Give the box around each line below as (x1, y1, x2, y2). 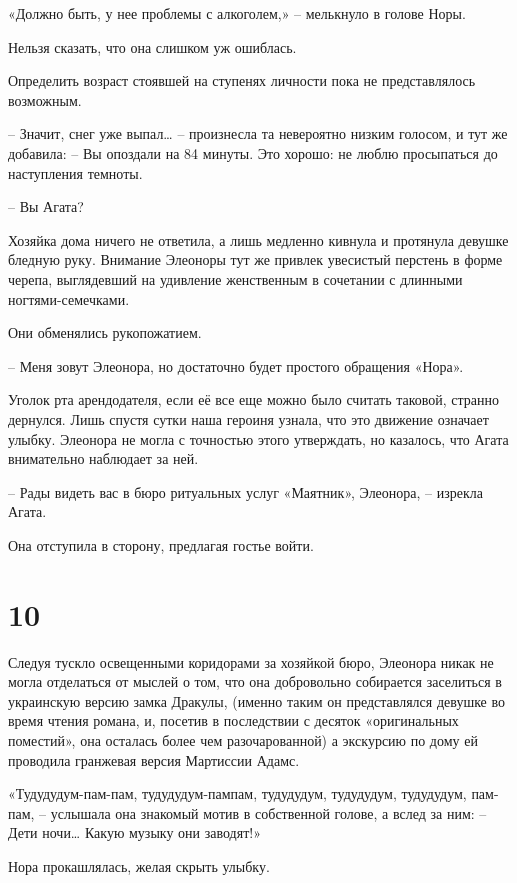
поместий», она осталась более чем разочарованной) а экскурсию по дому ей (8, 729, 478, 750)
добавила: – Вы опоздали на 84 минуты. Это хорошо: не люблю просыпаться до (8, 142, 498, 163)
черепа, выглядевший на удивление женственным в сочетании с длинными (8, 268, 463, 289)
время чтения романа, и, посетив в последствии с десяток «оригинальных (8, 710, 459, 731)
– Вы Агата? (8, 196, 84, 217)
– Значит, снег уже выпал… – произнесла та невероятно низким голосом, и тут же (8, 123, 508, 144)
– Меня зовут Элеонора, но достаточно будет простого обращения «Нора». (8, 355, 464, 376)
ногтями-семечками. (8, 288, 130, 309)
